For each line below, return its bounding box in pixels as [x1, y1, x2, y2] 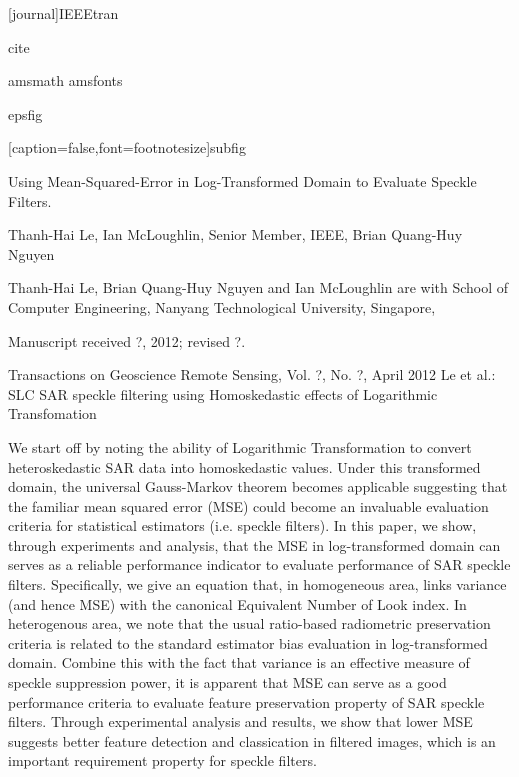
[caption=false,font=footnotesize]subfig [8, 137, 246, 158]
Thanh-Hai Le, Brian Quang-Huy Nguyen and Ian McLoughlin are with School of [8, 277, 509, 298]
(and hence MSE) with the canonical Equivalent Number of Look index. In [8, 593, 467, 614]
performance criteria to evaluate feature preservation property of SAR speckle [8, 691, 485, 712]
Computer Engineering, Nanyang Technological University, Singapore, [8, 296, 436, 317]
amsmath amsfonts [8, 70, 123, 91]
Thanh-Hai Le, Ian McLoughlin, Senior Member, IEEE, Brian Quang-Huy [8, 224, 463, 245]
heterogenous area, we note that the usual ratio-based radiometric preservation [8, 613, 491, 634]
